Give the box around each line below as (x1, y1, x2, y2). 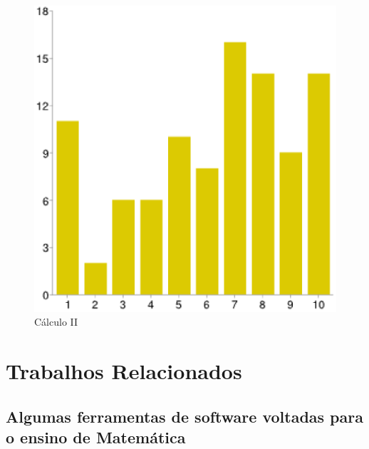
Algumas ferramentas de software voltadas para (6, 405, 363, 427)
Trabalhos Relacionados (6, 356, 242, 386)
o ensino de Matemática (6, 425, 186, 448)
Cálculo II (34, 314, 78, 329)
